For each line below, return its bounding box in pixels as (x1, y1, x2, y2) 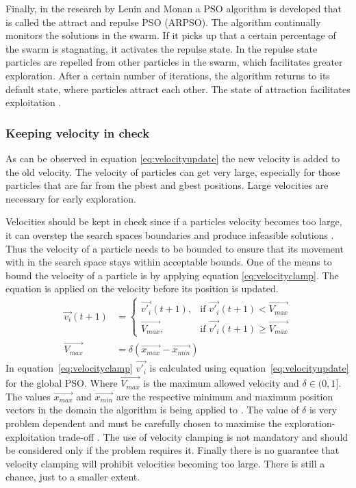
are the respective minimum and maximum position (116, 389, 333, 403)
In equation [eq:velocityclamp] (5, 361, 133, 375)
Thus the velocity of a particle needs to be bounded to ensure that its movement (5, 241, 344, 255)
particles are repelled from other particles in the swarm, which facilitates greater (5, 55, 343, 69)
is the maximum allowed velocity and (143, 376, 299, 390)
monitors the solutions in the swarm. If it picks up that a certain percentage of (5, 28, 336, 42)
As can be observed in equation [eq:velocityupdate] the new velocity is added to (5, 151, 340, 165)
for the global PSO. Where (5, 376, 118, 390)
